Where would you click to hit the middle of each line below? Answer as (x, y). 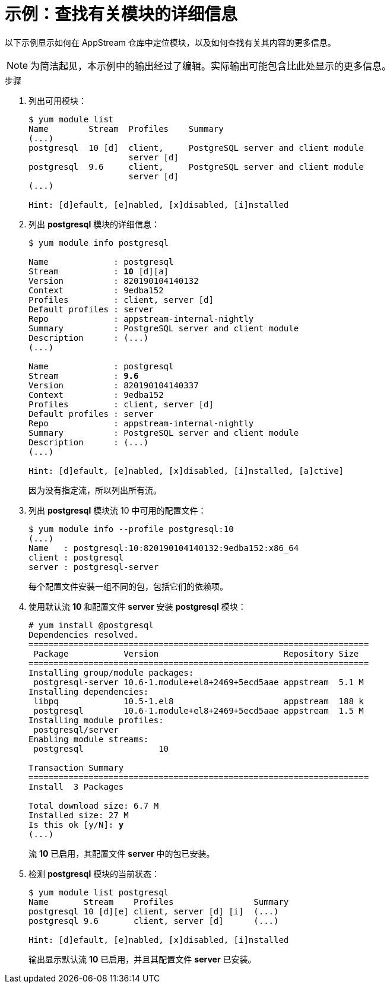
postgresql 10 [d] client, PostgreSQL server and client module (196, 148)
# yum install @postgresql (91, 625)
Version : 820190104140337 (114, 385)
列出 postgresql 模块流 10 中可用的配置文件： (118, 510)
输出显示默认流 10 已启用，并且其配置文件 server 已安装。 (142, 959)
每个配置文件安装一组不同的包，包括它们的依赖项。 (128, 586)
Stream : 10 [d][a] (99, 271)
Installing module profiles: (96, 720)
